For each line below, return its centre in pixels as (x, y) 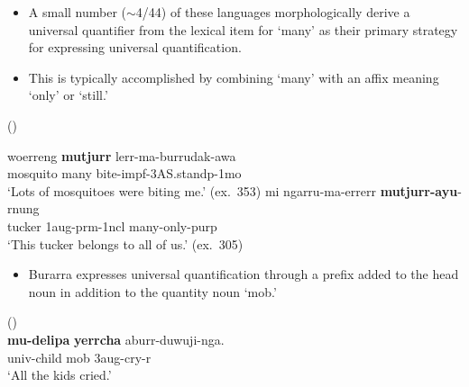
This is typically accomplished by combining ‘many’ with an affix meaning (234, 77)
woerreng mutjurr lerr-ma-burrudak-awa (122, 155)
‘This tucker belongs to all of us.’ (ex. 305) (125, 243)
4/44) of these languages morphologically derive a (273, 12)
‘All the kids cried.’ (60, 375)
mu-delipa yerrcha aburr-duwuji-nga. (116, 339)
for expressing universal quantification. (135, 47)
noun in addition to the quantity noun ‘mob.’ (152, 291)
